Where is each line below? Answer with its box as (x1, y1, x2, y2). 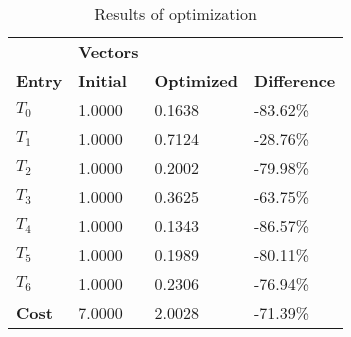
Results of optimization (94, 2, 257, 25)
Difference (254, 69, 336, 92)
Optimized (154, 69, 239, 92)
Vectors (78, 40, 139, 63)
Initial (78, 69, 127, 92)
